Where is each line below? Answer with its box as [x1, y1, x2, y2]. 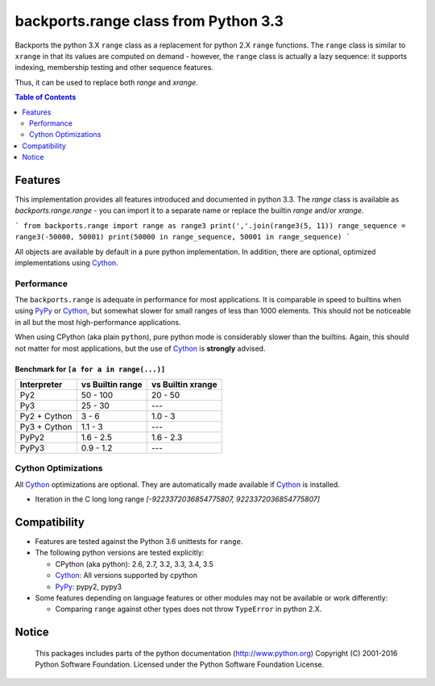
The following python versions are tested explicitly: [35, 548, 205, 558]
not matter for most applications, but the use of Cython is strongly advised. [14, 343, 266, 353]
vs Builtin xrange [151, 379, 217, 390]
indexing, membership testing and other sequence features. [14, 63, 213, 73]
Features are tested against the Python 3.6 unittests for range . [35, 537, 243, 547]
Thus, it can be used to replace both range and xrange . [14, 77, 199, 87]
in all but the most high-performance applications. [14, 317, 181, 326]
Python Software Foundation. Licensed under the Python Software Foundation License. [35, 659, 325, 669]
